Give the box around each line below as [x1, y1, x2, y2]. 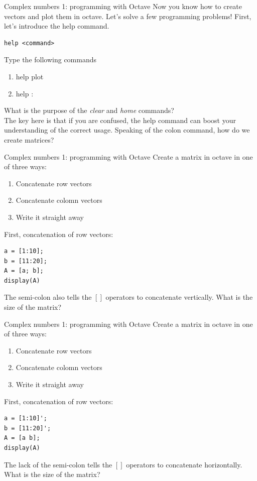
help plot [16, 71, 44, 81]
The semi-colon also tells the [4, 292, 92, 302]
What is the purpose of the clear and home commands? [4, 105, 174, 115]
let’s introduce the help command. [4, 21, 109, 31]
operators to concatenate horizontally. [126, 459, 242, 469]
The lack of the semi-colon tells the [4, 459, 112, 469]
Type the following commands [4, 54, 97, 65]
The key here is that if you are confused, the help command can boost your [4, 114, 236, 125]
